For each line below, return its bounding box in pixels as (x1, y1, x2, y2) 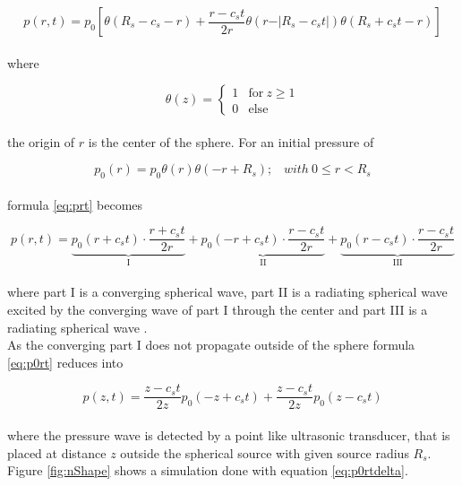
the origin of (7, 132, 75, 151)
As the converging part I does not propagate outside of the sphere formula (7, 335, 415, 354)
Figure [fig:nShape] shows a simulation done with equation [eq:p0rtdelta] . (7, 461, 408, 480)
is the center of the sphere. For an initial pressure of (88, 132, 374, 151)
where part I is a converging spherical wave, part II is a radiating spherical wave (7, 282, 448, 301)
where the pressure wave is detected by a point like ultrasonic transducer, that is (7, 426, 450, 445)
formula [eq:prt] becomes (7, 195, 143, 213)
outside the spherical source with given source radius (120, 443, 409, 462)
